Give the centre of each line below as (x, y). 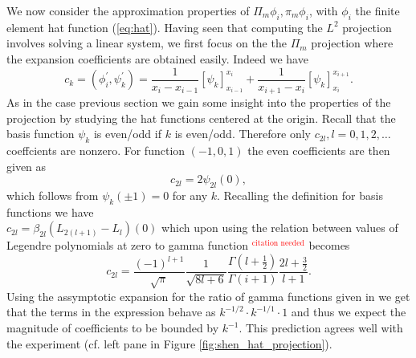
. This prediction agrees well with (321, 328)
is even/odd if (127, 134)
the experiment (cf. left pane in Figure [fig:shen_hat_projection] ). (169, 343)
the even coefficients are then (319, 151)
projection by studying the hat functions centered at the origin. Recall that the (201, 118)
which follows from (53, 195)
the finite (377, 10)
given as (27, 166)
